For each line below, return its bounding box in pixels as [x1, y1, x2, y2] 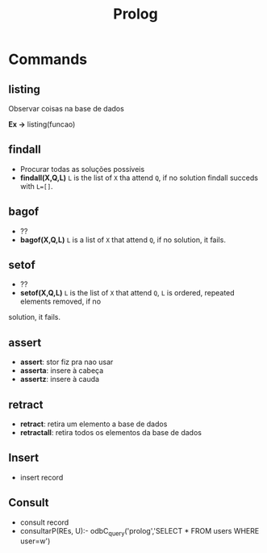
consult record [19, 517, 69, 527]
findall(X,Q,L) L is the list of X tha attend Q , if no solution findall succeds [19, 173, 258, 182]
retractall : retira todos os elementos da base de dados [19, 428, 202, 438]
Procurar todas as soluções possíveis [19, 164, 145, 174]
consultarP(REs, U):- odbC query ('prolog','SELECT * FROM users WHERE [19, 526, 260, 538]
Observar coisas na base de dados [8, 104, 125, 113]
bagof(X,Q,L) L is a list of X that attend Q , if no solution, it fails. [19, 235, 226, 245]
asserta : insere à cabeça [19, 366, 104, 375]
